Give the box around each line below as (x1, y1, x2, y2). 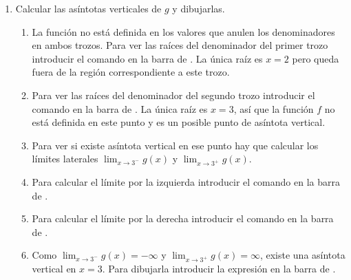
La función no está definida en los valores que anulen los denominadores (32, 24, 335, 39)
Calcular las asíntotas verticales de (15, 1, 162, 15)
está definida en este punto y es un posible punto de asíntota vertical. (32, 115, 326, 129)
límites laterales (32, 151, 98, 166)
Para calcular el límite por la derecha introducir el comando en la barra (32, 211, 334, 226)
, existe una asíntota (259, 248, 345, 262)
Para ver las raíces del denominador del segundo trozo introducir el (32, 87, 315, 102)
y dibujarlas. (172, 1, 225, 15)
